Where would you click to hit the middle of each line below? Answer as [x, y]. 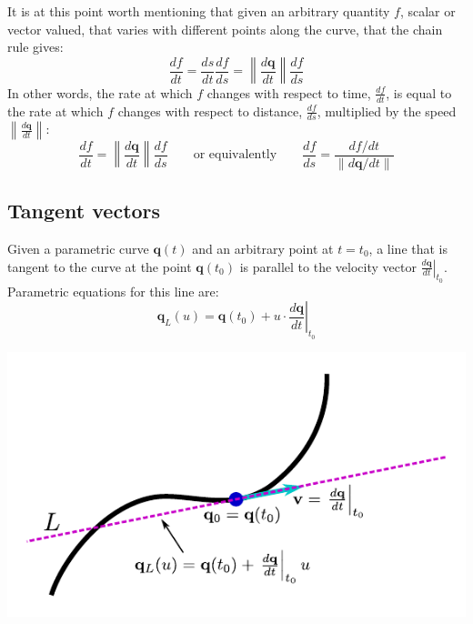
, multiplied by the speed [387, 111]
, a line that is [408, 248]
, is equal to [419, 92]
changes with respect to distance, [210, 111]
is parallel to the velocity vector [328, 266]
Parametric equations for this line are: [113, 291]
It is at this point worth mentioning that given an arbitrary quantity [199, 11]
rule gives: [35, 47]
